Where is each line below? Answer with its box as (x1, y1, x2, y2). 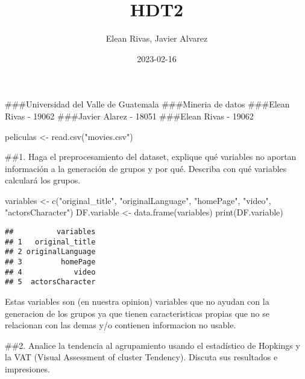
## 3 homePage (5, 258, 96, 267)
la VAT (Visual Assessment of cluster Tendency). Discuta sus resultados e (5, 351, 278, 363)
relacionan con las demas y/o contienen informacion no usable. (5, 319, 236, 331)
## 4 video (5, 267, 96, 276)
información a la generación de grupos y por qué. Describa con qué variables (5, 162, 287, 174)
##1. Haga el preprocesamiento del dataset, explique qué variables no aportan (5, 150, 297, 163)
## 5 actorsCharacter (5, 278, 96, 287)
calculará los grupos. (5, 174, 81, 186)
